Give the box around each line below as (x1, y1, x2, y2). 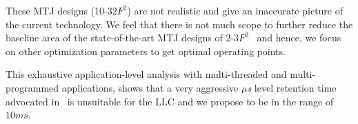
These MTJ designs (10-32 (6, 3, 117, 17)
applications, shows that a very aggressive (61, 80, 239, 94)
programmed (6, 80, 59, 94)
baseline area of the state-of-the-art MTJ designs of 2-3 (6, 30, 239, 45)
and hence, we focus (257, 30, 341, 45)
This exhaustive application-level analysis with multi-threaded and (6, 67, 287, 81)
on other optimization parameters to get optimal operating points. (6, 43, 286, 58)
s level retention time (247, 80, 337, 94)
